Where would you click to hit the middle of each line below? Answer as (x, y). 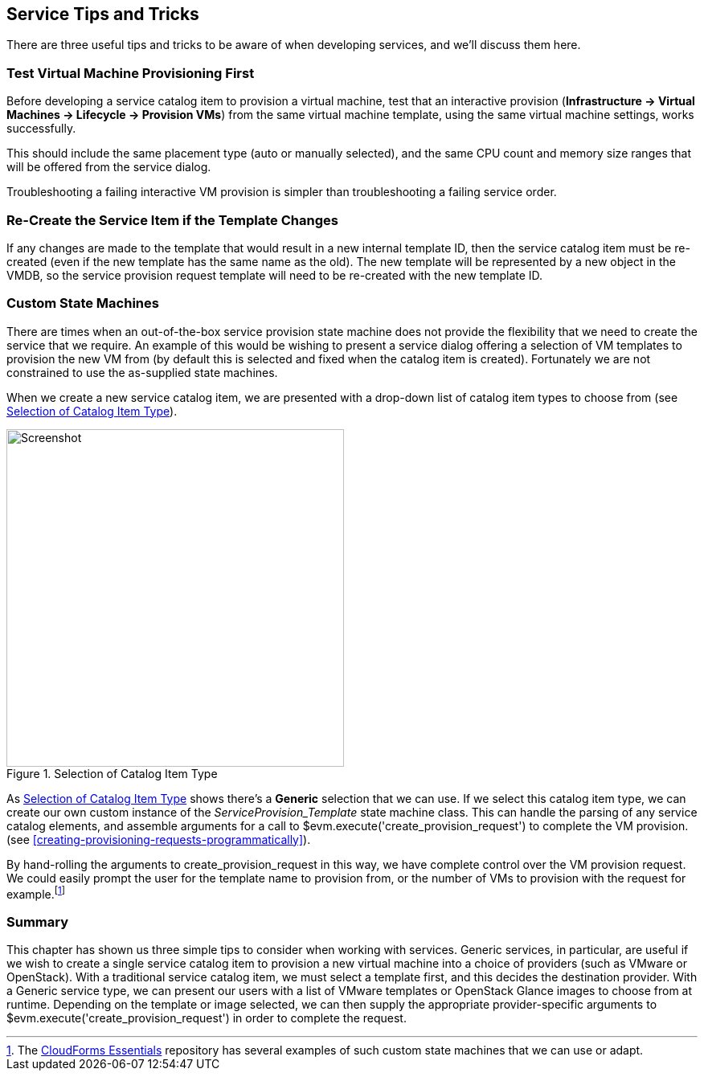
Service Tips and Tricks (103, 14)
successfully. (41, 129)
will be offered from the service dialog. (109, 167)
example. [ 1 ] (36, 893)
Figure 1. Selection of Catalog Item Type (112, 773)
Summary (38, 921)
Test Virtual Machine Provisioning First (131, 73)
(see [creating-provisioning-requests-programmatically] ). (159, 839)
